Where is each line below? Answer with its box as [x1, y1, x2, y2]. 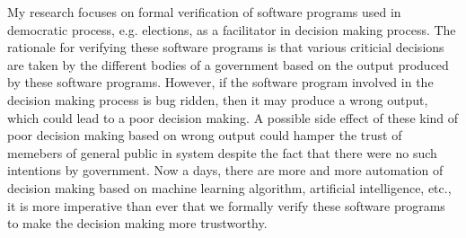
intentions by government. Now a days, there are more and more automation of [7, 161, 444, 180]
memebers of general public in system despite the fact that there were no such [7, 143, 437, 162]
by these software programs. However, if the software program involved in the [7, 73, 434, 92]
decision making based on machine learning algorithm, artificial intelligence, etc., [7, 178, 452, 197]
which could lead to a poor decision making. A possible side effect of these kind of [7, 108, 459, 127]
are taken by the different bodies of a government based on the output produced [7, 55, 449, 74]
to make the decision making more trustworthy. [7, 214, 268, 233]
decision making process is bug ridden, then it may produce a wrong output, [7, 90, 428, 109]
